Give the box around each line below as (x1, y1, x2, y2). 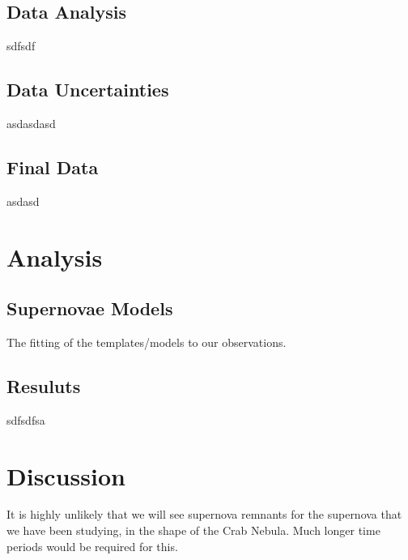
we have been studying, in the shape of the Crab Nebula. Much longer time (6, 522, 380, 539)
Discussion (6, 459, 125, 492)
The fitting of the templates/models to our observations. (6, 333, 287, 350)
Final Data (6, 154, 99, 179)
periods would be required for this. (6, 537, 178, 554)
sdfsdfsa (6, 411, 45, 428)
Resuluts (6, 373, 81, 398)
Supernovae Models (6, 296, 173, 321)
